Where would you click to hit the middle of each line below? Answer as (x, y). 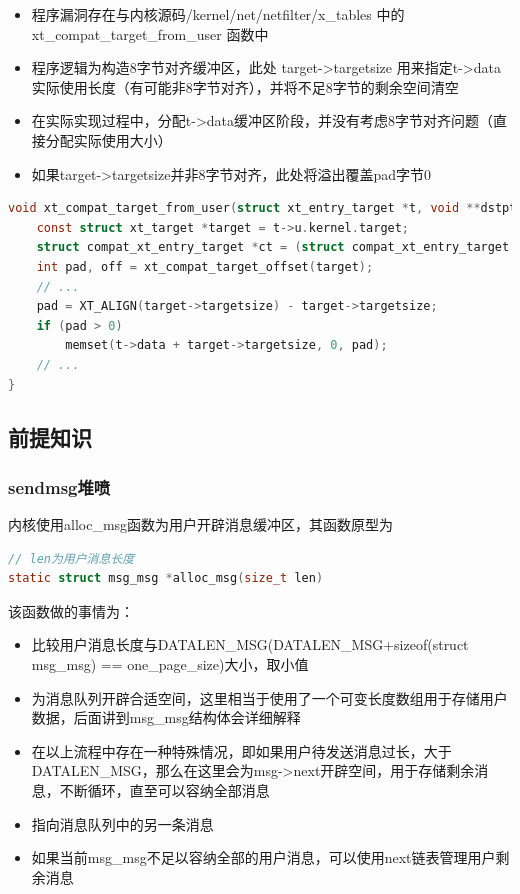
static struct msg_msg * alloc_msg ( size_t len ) (166, 578)
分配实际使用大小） (108, 139)
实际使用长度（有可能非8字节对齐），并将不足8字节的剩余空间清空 (245, 86)
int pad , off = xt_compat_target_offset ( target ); (205, 266)
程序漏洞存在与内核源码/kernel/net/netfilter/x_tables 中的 (218, 14)
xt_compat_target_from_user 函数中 (150, 33)
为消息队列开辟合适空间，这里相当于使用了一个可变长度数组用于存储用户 (269, 697)
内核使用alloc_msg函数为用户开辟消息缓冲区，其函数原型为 (201, 524)
